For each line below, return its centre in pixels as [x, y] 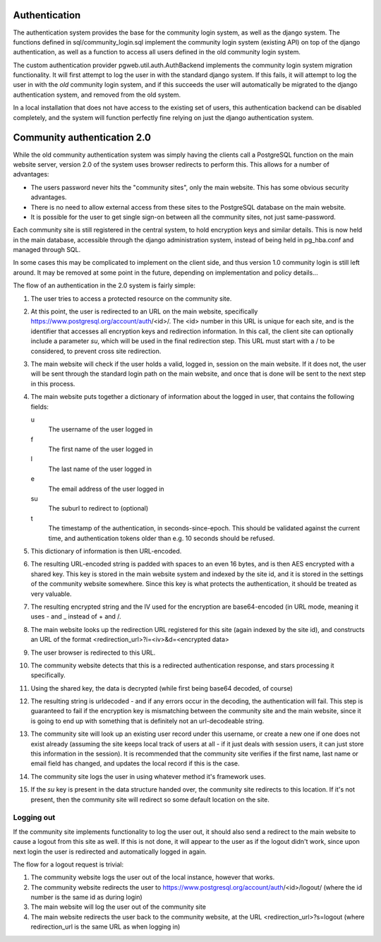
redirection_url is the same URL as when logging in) [105, 927]
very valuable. [51, 594]
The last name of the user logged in [100, 469]
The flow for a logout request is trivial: [68, 864]
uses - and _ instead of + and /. [76, 616]
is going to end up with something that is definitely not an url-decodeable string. [147, 721]
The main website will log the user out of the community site [118, 907]
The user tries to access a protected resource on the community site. [131, 298]
